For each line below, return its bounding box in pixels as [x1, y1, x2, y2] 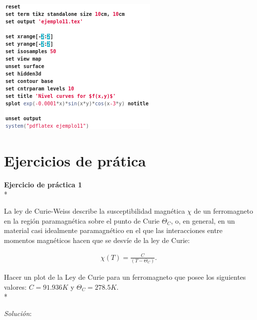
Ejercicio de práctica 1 [4, 179, 82, 189]
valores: [4, 281, 27, 292]
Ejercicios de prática [4, 150, 146, 170]
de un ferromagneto [194, 205, 253, 216]
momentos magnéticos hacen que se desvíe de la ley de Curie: [4, 235, 190, 245]
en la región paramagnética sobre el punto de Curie [4, 215, 160, 226]
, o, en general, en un [171, 215, 235, 226]
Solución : [4, 308, 32, 318]
